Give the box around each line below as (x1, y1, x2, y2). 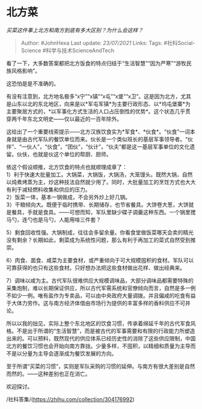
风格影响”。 (11, 67, 41, 74)
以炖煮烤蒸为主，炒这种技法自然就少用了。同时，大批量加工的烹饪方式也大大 (6, 178, 196, 185)
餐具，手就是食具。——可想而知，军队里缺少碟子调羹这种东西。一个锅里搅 (11, 208, 196, 215)
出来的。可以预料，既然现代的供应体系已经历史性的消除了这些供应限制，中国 (6, 334, 196, 342)
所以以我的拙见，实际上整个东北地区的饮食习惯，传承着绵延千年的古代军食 (6, 319, 191, 327)
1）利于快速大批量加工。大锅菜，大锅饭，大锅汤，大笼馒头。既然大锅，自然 (6, 171, 193, 178)
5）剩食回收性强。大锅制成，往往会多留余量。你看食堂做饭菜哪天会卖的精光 (6, 229, 194, 236)
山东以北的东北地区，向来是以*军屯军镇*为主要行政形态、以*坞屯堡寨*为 (11, 100, 191, 107)
